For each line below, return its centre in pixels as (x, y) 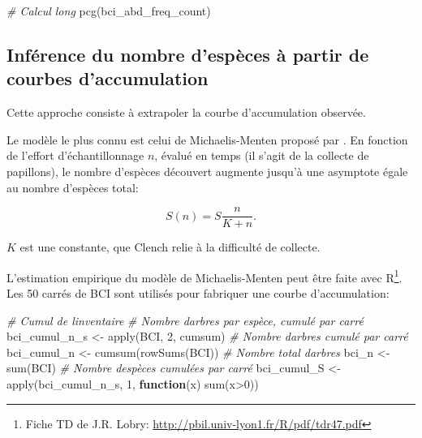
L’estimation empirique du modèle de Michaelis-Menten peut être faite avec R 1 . (205, 276)
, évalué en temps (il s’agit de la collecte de (262, 155)
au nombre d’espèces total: (73, 187)
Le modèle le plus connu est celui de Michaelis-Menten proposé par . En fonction (207, 139)
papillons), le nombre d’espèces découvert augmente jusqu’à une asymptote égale (207, 171)
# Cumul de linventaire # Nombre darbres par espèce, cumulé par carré (185, 320)
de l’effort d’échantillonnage (75, 155)
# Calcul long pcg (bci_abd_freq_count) (109, 11)
